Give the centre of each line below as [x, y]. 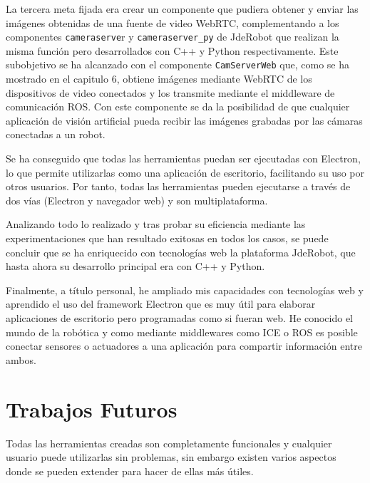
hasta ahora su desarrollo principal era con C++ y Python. [135, 266]
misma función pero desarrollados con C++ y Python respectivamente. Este [172, 50]
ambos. [21, 359]
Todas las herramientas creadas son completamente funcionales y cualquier [169, 443]
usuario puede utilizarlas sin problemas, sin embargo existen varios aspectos [171, 457]
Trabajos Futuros [92, 409]
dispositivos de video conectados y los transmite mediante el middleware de [170, 92]
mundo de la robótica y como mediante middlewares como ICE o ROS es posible [182, 332]
